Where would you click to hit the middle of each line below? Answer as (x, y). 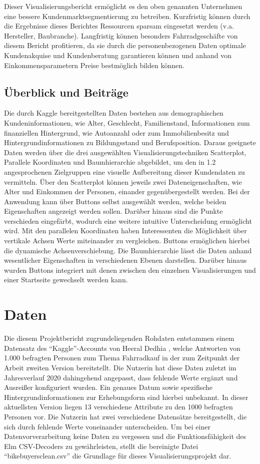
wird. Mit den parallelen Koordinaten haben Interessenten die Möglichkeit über (125, 230)
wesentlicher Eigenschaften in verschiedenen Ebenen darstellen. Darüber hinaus (125, 260)
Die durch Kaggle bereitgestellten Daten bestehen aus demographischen (114, 113)
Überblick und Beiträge (66, 92)
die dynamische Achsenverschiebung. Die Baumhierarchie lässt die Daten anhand (128, 250)
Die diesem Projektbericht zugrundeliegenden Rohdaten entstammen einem (119, 338)
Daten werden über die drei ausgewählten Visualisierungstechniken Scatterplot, (125, 152)
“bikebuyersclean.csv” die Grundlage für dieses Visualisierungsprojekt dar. (118, 456)
